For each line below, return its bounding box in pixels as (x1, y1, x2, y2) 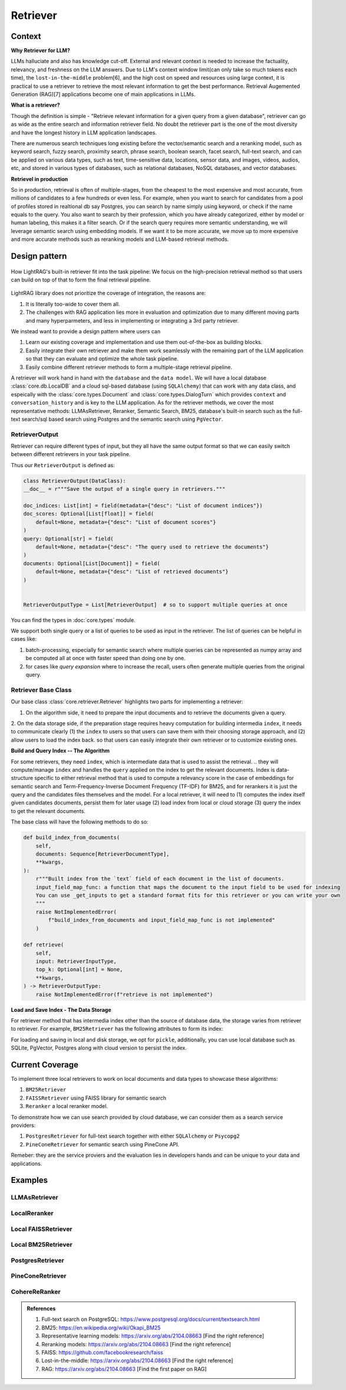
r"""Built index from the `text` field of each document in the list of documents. (35, 876, 285, 882)
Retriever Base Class (11, 686, 72, 694)
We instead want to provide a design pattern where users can (11, 328, 161, 335)
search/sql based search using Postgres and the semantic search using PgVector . (21, 415, 223, 422)
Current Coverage (11, 1060, 79, 1070)
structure (11, 775, 34, 782)
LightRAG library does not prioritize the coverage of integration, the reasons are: (11, 290, 206, 297)
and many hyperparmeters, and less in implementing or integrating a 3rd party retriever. (25, 317, 239, 324)
